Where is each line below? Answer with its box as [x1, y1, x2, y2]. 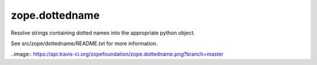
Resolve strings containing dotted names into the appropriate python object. [11, 29, 195, 36]
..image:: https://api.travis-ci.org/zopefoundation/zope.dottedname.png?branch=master [11, 50, 224, 58]
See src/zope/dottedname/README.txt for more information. [11, 40, 158, 47]
